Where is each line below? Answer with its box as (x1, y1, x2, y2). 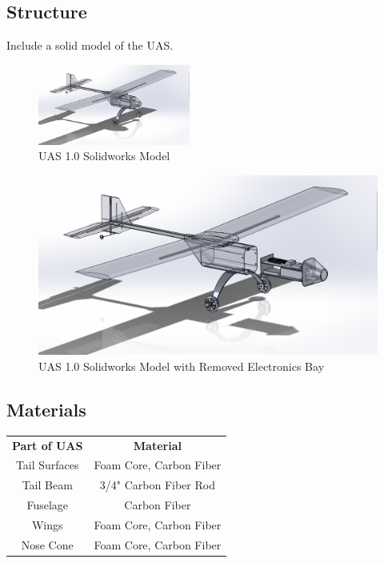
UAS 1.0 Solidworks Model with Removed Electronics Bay (38, 358, 325, 375)
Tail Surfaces (15, 456, 79, 473)
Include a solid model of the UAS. (6, 37, 174, 54)
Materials (6, 397, 86, 421)
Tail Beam (22, 477, 73, 493)
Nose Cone (21, 536, 74, 553)
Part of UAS (12, 436, 83, 453)
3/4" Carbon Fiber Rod (99, 477, 215, 493)
